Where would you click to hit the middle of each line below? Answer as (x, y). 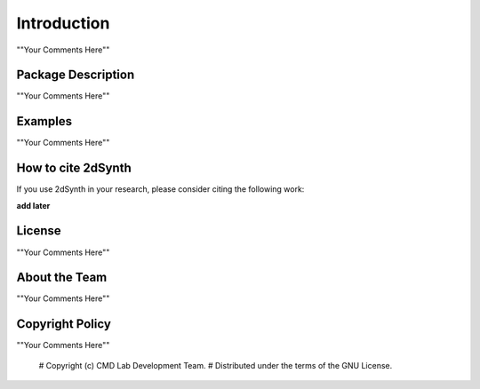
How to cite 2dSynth (74, 168)
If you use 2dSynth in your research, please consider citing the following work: (160, 189)
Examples (44, 121)
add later (33, 205)
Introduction (63, 23)
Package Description (76, 75)
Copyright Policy (64, 324)
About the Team (62, 278)
